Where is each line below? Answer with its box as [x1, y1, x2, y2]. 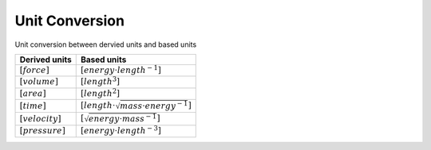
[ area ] [19, 88, 47, 98]
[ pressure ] [19, 125, 65, 137]
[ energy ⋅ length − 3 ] [80, 124, 161, 137]
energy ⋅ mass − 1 [88, 112, 157, 125]
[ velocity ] [19, 113, 61, 124]
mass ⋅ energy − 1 [120, 99, 188, 111]
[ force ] [19, 64, 49, 75]
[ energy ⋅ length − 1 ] [80, 63, 161, 75]
